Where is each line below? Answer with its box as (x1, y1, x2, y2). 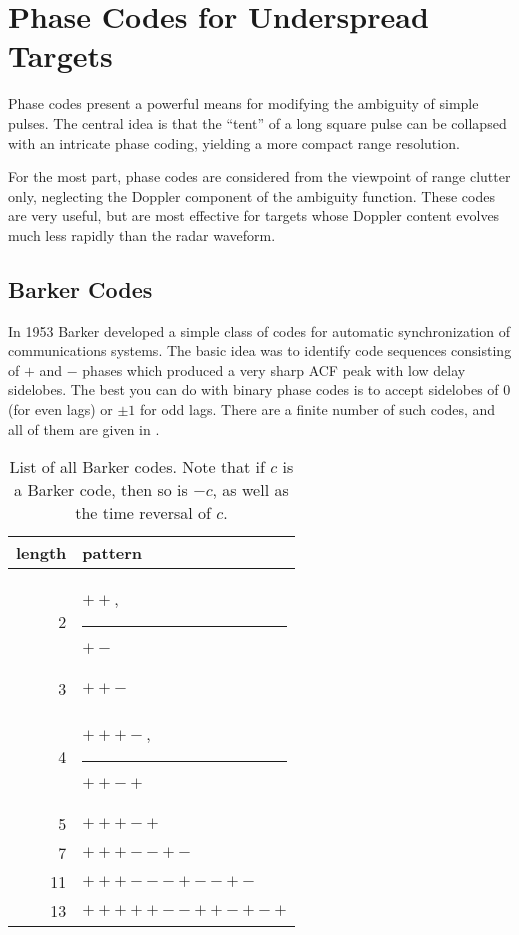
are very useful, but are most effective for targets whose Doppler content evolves (8, 205, 500, 226)
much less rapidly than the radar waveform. (8, 224, 276, 245)
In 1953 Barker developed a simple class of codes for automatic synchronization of (8, 320, 510, 341)
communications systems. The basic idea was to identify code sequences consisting (8, 340, 512, 361)
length (16, 541, 67, 565)
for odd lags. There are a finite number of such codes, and (140, 399, 496, 420)
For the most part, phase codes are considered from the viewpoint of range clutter (8, 166, 511, 187)
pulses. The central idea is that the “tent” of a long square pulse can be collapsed (8, 112, 507, 133)
